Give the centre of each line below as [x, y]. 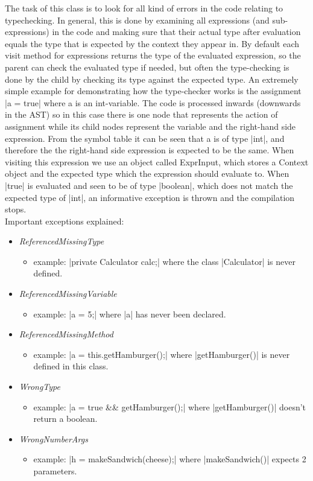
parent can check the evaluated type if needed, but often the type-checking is [147, 67]
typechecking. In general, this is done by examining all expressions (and [137, 20]
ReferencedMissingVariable [68, 294]
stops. [16, 209]
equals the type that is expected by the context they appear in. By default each [152, 43]
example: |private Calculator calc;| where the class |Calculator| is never [164, 261]
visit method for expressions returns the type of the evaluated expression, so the [153, 55]
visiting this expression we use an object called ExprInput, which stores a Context [157, 161]
